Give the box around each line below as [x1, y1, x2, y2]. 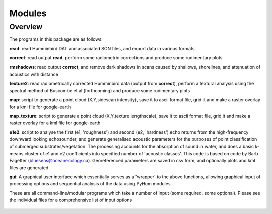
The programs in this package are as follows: [9, 36, 103, 42]
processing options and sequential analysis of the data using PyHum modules [9, 181, 171, 187]
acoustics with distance [9, 71, 59, 77]
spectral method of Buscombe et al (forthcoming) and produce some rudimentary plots [9, 87, 190, 93]
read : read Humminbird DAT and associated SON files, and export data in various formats [9, 45, 195, 51]
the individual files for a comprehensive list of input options [9, 197, 132, 203]
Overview [9, 22, 43, 31]
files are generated [9, 164, 49, 171]
